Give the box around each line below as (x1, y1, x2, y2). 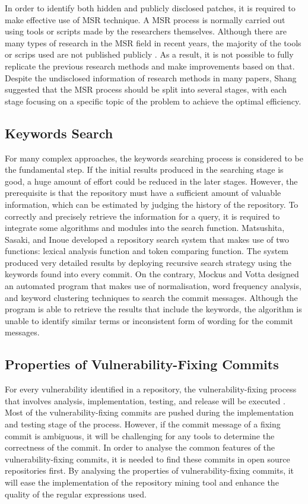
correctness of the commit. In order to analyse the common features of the (5, 441, 275, 454)
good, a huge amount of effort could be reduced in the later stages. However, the (5, 175, 298, 187)
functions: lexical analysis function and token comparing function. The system (5, 245, 289, 257)
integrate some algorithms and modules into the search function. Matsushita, (5, 221, 285, 234)
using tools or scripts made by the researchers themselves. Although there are (5, 25, 287, 37)
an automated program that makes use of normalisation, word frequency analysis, (5, 280, 301, 292)
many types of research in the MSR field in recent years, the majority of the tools (5, 36, 301, 49)
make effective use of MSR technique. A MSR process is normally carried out (5, 13, 285, 26)
